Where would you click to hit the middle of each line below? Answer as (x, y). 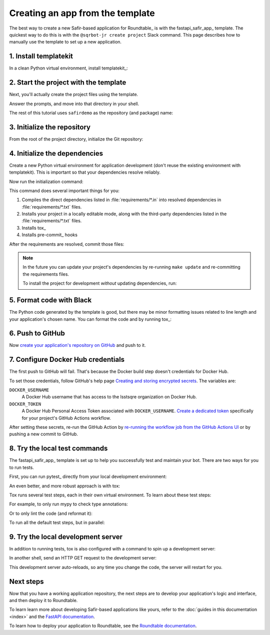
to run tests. (22, 467)
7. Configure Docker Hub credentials (67, 360)
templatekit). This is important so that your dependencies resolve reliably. (85, 172)
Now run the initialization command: (46, 181)
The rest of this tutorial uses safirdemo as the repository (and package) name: (91, 113)
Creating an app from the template (82, 13)
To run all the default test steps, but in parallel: (57, 522)
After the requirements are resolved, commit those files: (67, 244)
